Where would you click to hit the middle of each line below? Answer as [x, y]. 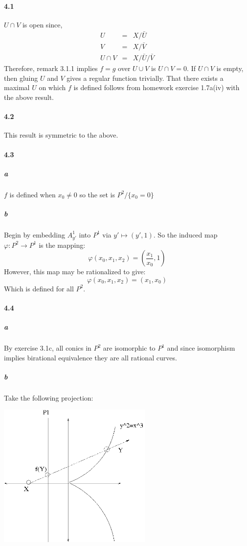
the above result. [29, 97]
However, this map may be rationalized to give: [75, 272]
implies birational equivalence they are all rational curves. [90, 357]
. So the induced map [185, 234]
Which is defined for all [39, 288]
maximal [17, 87]
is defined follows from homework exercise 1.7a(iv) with [157, 87]
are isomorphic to [129, 348]
